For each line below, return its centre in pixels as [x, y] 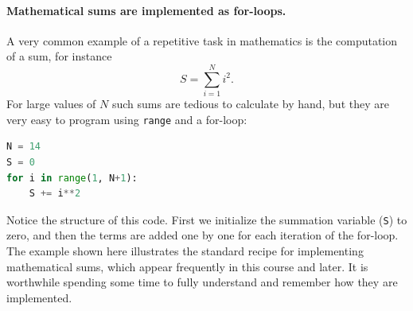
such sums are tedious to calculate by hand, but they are [250, 104]
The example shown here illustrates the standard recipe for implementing [185, 250]
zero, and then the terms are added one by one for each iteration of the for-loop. [203, 235]
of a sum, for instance [59, 56]
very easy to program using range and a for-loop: [127, 119]
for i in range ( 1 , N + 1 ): [72, 178]
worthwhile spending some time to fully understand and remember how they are [202, 282]
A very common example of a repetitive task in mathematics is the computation [202, 40]
